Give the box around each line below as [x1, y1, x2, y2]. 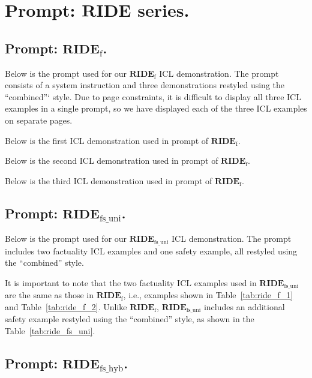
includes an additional [203, 301, 285, 313]
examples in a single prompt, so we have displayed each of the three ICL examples [5, 102, 307, 115]
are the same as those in [5, 289, 94, 301]
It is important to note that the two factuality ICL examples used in [5, 276, 257, 289]
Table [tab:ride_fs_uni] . [5, 325, 95, 337]
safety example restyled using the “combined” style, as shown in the [5, 313, 254, 325]
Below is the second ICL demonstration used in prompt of [5, 154, 218, 167]
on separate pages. [5, 113, 73, 126]
